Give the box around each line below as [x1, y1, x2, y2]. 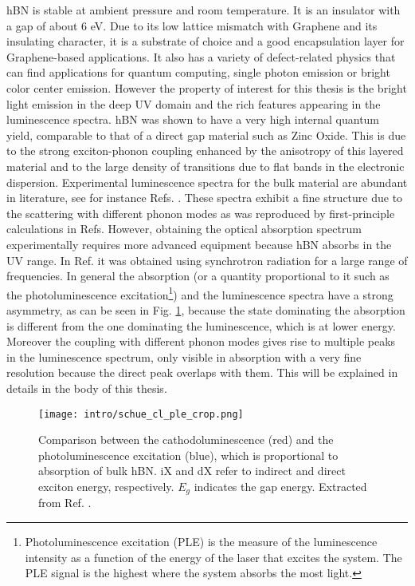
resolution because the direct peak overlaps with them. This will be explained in [6, 364, 398, 381]
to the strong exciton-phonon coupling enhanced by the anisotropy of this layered [6, 142, 404, 159]
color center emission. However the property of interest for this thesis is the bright [6, 79, 407, 96]
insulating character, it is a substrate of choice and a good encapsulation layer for [6, 33, 405, 49]
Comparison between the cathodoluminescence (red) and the [38, 431, 334, 448]
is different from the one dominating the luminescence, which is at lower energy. [6, 317, 396, 334]
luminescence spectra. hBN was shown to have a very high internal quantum [6, 111, 380, 128]
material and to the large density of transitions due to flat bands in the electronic [6, 157, 405, 174]
